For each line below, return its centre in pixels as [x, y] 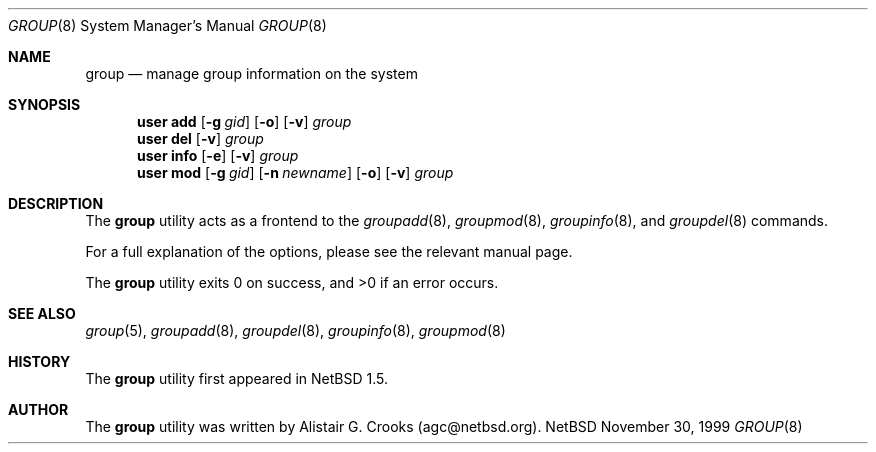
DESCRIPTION [56, 203]
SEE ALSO [42, 313]
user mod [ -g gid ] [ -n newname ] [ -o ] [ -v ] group [295, 172]
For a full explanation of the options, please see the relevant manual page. [329, 251]
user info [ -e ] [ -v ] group [218, 155]
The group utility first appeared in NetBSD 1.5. [236, 378]
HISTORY [39, 361]
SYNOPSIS [44, 104]
